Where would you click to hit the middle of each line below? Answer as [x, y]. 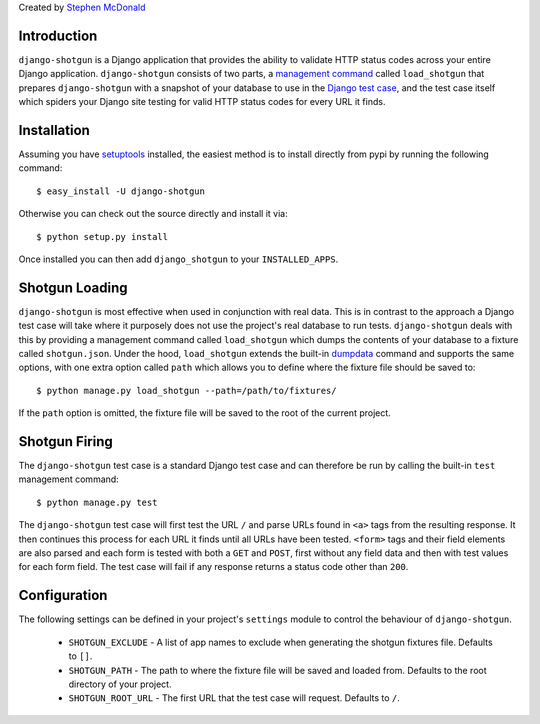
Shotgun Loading [73, 287]
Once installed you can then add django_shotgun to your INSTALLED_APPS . [178, 259]
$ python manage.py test [97, 502]
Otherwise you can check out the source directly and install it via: [153, 214]
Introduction [58, 35]
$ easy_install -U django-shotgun [120, 191]
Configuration [63, 595]
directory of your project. [120, 684]
